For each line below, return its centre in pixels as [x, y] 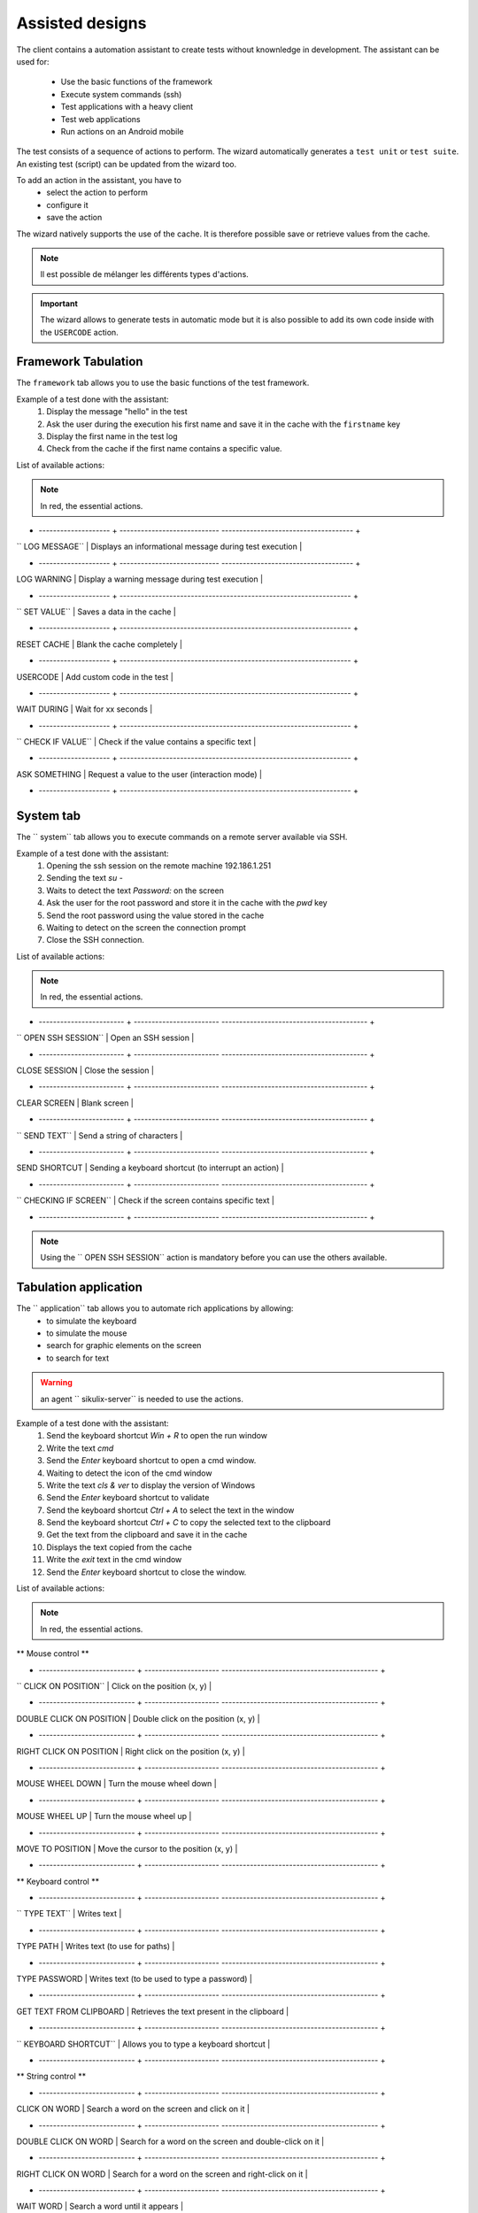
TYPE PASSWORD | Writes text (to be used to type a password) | [134, 1979]
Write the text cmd [80, 1448]
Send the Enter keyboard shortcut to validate [128, 1498]
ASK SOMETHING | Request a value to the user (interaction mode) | [139, 774]
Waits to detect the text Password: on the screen [135, 891]
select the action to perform [97, 193]
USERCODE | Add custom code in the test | [95, 676]
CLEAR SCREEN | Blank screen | [75, 1103]
